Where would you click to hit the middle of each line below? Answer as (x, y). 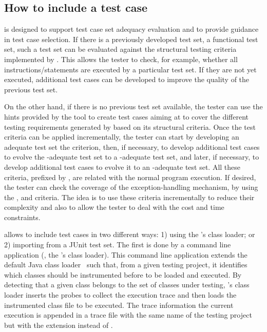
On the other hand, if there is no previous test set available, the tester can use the (133, 106)
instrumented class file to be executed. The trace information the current (119, 305)
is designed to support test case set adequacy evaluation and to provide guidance (131, 29)
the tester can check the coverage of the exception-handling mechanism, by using (131, 187)
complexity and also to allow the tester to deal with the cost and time (114, 207)
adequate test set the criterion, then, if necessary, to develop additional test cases (132, 147)
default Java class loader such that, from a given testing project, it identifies (126, 265)
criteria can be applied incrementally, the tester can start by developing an (122, 137)
